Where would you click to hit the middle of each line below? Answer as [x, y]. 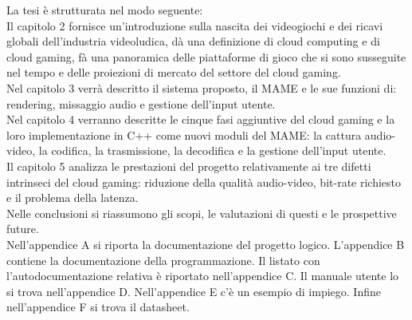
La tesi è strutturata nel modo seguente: [105, 10]
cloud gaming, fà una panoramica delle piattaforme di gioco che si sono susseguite [206, 56]
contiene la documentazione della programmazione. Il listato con [163, 260]
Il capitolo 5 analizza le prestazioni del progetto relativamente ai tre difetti [189, 166]
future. [23, 229]
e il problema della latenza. [73, 198]
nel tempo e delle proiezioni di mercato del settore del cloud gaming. [174, 72]
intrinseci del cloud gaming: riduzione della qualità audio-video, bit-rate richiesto [204, 182]
